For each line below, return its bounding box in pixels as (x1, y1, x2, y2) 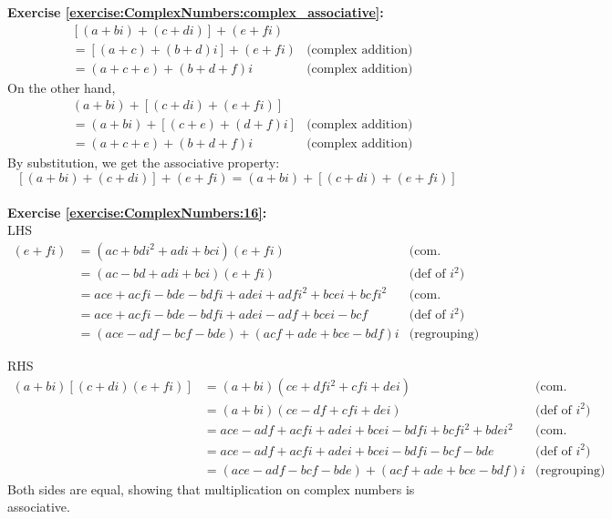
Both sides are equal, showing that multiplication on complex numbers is (7, 479, 415, 498)
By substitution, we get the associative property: (7, 153, 280, 172)
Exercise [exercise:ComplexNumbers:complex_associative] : (7, 3, 384, 21)
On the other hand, (7, 77, 116, 97)
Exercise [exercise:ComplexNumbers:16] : (7, 202, 267, 221)
